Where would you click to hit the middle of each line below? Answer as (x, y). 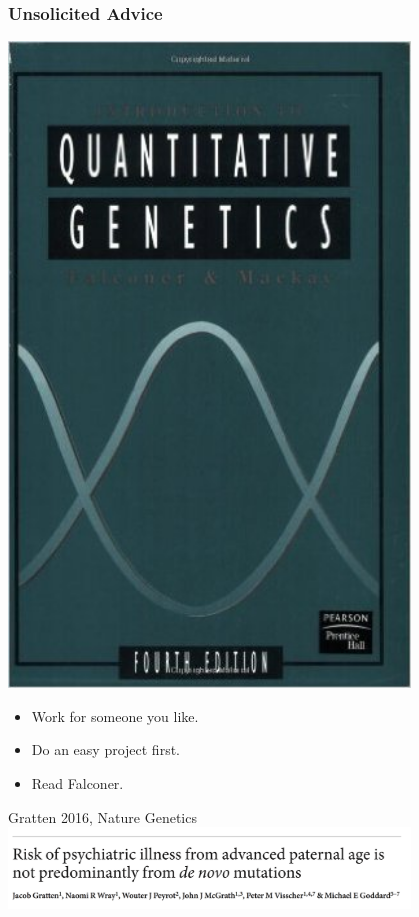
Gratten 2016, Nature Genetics (102, 816)
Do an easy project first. (106, 749)
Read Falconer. (77, 782)
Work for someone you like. (115, 715)
